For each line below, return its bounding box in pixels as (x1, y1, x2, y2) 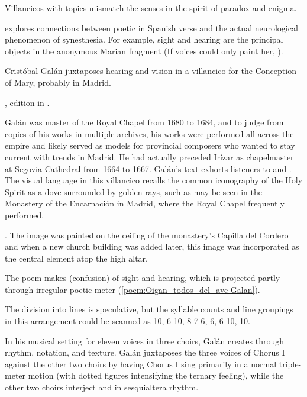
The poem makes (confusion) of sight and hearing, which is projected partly (5, 272, 280, 284)
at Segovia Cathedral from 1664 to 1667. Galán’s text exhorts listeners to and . (5, 162, 292, 175)
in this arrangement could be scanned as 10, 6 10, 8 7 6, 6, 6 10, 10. (5, 315, 250, 327)
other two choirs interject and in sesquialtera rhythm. (5, 381, 199, 393)
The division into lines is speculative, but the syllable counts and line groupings (5, 303, 293, 315)
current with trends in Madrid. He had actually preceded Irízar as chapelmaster (5, 150, 294, 163)
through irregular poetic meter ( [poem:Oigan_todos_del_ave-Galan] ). (5, 283, 260, 295)
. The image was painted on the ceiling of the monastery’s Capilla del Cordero (5, 228, 289, 241)
